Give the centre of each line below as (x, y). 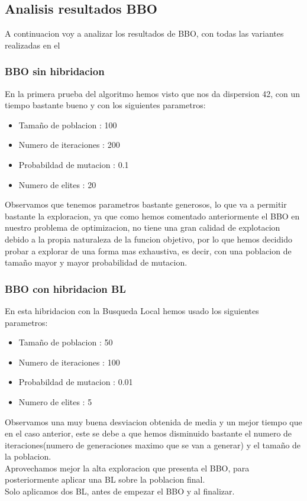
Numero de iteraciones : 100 (69, 362)
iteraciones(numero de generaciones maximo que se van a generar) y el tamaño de (153, 445)
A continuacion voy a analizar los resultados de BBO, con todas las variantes (144, 33)
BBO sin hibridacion (55, 71)
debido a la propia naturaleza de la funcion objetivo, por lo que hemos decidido (148, 239)
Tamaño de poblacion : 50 (66, 342)
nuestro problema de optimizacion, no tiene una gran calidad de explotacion (143, 227)
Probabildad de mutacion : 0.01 (76, 382)
